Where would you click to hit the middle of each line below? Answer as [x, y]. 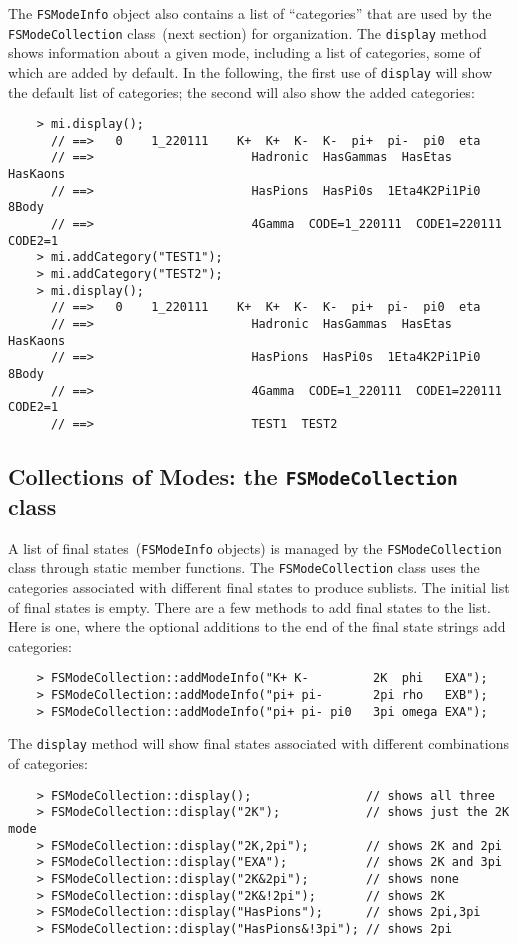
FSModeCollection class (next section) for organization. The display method [247, 32]
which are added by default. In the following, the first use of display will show [250, 71]
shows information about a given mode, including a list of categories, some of [244, 52]
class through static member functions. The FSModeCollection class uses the [244, 567]
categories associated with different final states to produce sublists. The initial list [259, 587]
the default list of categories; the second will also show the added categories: [241, 91]
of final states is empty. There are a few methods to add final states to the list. [249, 606]
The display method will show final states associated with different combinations [258, 743]
